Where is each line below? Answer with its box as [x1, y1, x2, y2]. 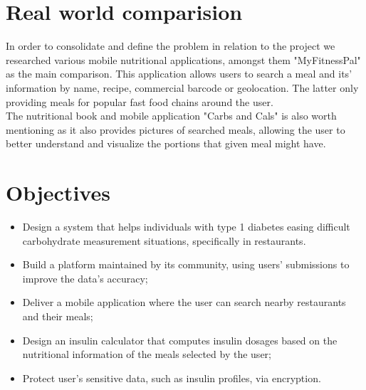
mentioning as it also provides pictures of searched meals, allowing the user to [6, 122, 345, 137]
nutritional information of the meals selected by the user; [22, 347, 271, 362]
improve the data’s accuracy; [22, 270, 148, 285]
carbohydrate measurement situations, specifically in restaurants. [22, 233, 306, 248]
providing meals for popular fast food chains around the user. [6, 94, 273, 109]
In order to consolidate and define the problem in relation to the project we [6, 38, 335, 53]
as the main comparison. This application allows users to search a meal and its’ [6, 66, 352, 81]
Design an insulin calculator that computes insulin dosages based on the [22, 332, 338, 347]
